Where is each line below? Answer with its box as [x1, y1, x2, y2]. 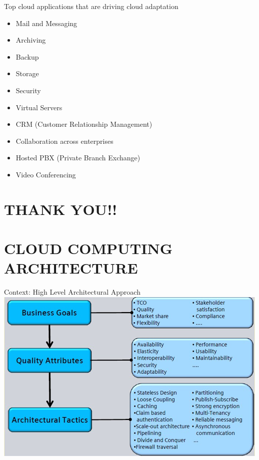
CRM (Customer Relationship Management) [15, 119, 152, 129]
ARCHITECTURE [4, 258, 138, 278]
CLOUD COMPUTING [4, 238, 172, 259]
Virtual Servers [15, 102, 62, 112]
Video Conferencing [15, 169, 76, 179]
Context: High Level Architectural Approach [4, 287, 140, 297]
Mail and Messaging [15, 18, 77, 28]
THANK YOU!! [4, 198, 117, 219]
